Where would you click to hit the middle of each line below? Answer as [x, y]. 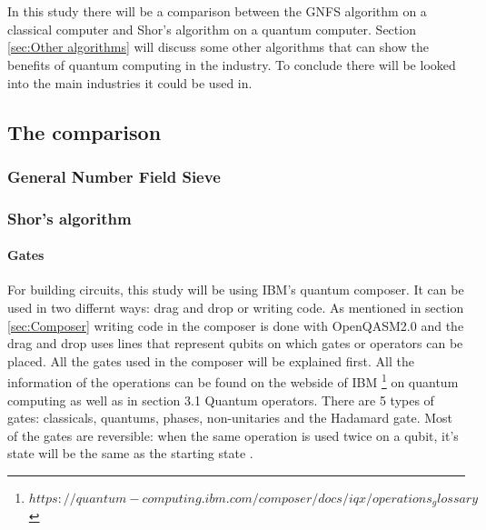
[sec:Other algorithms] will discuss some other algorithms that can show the [218, 47]
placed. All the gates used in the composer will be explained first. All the [211, 360]
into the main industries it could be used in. [130, 82]
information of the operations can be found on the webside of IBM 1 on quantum [233, 381]
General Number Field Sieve [114, 176]
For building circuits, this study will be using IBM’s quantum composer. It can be [236, 290]
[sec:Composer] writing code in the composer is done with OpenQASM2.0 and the [236, 325]
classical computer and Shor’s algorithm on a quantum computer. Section [212, 29]
